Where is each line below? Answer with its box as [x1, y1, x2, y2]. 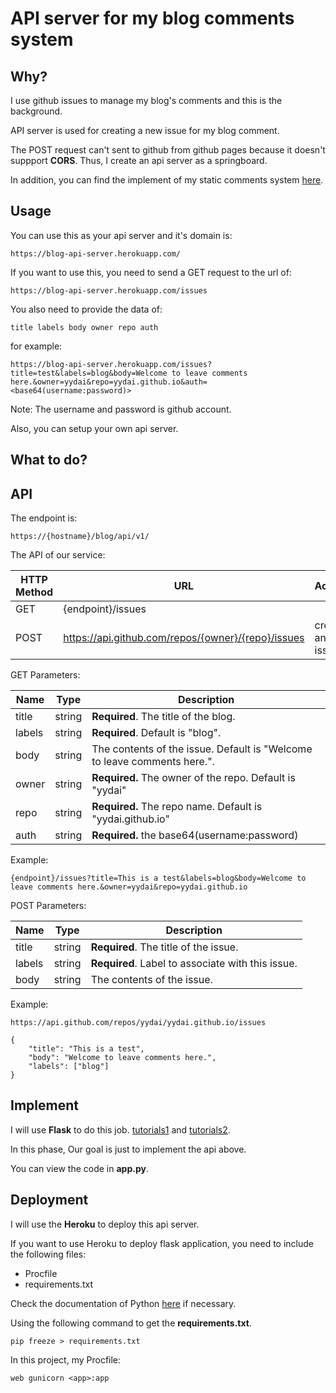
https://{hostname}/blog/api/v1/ [10, 532, 150, 542]
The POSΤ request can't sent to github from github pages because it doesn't [10, 144, 326, 156]
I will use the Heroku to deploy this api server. [10, 1218, 200, 1230]
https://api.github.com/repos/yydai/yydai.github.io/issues [10, 1018, 267, 1028]
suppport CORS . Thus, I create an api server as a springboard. [10, 155, 268, 166]
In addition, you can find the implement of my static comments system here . [10, 174, 324, 186]
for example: [10, 340, 63, 352]
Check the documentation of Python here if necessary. [10, 1297, 237, 1309]
